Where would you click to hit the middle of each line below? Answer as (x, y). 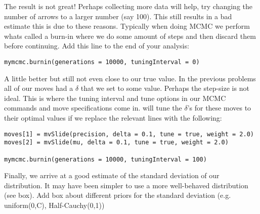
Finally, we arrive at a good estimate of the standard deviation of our (112, 175)
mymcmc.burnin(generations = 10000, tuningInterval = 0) (102, 62)
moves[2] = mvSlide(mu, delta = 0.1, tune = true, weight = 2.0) (116, 143)
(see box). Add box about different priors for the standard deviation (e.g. (118, 195)
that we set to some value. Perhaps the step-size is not (165, 88)
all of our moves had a (39, 88)
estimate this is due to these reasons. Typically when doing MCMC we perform (127, 26)
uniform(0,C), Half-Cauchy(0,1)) (54, 205)
